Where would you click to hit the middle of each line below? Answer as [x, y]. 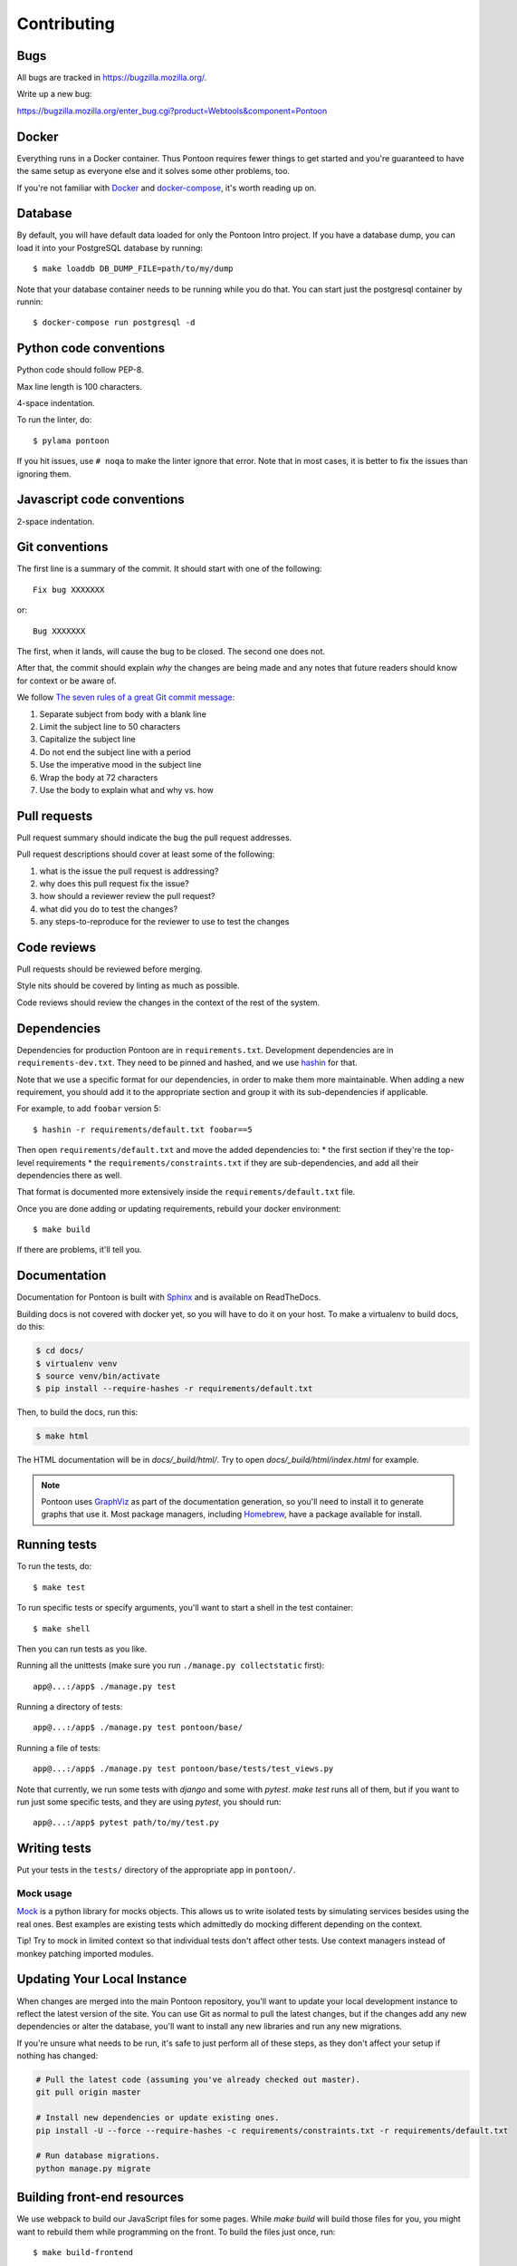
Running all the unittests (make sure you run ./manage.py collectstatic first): [171, 1666]
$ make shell [62, 1628]
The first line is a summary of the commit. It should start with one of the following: [169, 569]
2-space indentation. [56, 521]
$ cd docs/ [60, 1351]
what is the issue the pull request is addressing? [129, 871]
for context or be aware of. [67, 681]
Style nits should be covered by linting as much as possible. [128, 986]
